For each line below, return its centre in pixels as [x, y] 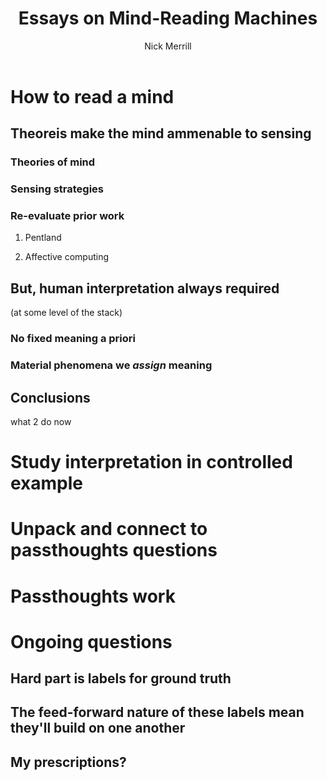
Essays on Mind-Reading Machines [168, 18]
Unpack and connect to [109, 529]
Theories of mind [53, 162]
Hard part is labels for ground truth [121, 678]
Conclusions [50, 397]
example [47, 483]
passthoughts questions [114, 550]
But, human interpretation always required [145, 288]
